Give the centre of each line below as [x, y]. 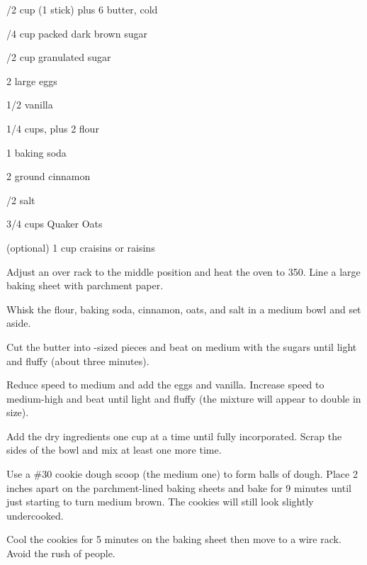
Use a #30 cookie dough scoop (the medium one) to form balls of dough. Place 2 [182, 474]
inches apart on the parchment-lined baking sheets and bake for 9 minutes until [179, 487]
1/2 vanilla [30, 105]
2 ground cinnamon [49, 176]
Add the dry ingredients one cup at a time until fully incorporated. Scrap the [174, 436]
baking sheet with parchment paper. [85, 285]
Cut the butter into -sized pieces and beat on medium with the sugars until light [182, 346]
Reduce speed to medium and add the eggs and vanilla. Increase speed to [165, 385]
